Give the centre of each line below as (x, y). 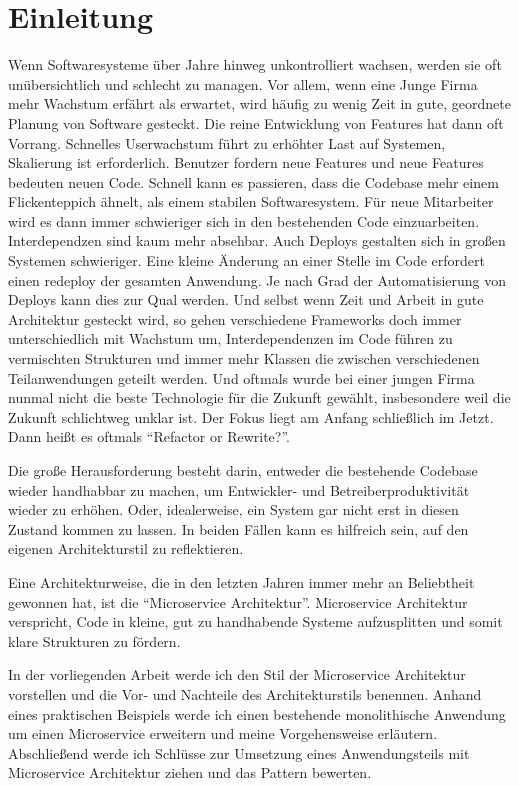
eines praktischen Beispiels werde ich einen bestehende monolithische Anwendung (257, 713)
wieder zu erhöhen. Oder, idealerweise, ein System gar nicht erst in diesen (233, 509)
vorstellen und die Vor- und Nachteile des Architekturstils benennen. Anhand (245, 693)
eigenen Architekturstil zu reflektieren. (126, 548)
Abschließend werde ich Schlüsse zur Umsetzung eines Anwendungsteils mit (239, 752)
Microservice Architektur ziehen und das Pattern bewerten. (190, 772)
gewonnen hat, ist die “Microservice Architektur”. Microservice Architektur (238, 601)
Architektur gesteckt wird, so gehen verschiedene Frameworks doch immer (235, 318)
